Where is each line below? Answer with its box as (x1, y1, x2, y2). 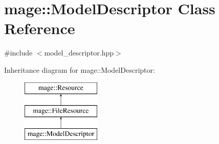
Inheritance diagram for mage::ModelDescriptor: (4, 64, 155, 75)
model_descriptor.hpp (44, 47, 114, 58)
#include (4, 47, 33, 58)
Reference (4, 18, 75, 39)
